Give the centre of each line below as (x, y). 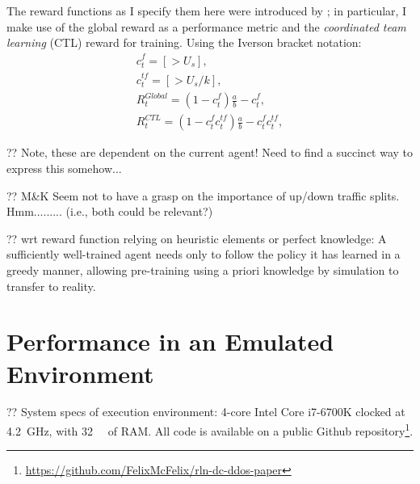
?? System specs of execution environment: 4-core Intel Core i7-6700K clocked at (206, 412)
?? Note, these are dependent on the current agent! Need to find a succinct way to (210, 152)
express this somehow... (64, 168)
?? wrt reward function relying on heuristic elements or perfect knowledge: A (197, 238)
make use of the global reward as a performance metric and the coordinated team (206, 26)
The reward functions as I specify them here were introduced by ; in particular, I (207, 11)
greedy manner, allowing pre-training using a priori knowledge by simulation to (203, 269)
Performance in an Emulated (170, 341)
